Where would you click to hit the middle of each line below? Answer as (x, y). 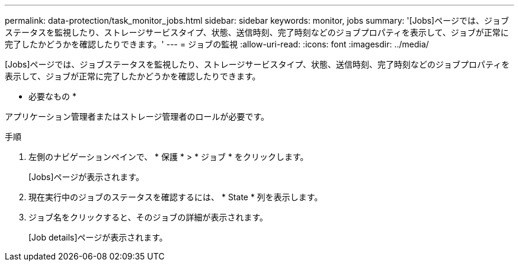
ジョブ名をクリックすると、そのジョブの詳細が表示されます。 (148, 217)
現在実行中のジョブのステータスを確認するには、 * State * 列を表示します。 (176, 197)
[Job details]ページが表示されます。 (98, 237)
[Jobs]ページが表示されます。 (86, 177)
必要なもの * (52, 96)
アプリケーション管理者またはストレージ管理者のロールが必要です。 (137, 116)
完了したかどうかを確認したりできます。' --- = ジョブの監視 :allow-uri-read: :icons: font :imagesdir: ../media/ (217, 44)
